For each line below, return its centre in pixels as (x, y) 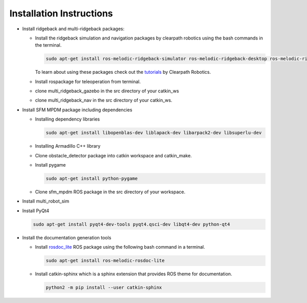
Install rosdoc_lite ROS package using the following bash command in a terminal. (120, 247)
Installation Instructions (61, 13)
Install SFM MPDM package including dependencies (77, 110)
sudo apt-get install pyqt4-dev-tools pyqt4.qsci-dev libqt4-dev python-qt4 (131, 224)
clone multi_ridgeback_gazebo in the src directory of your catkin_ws (107, 91)
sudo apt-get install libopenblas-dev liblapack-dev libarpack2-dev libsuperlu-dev (154, 133)
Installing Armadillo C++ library (68, 146)
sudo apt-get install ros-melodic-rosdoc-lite (105, 261)
